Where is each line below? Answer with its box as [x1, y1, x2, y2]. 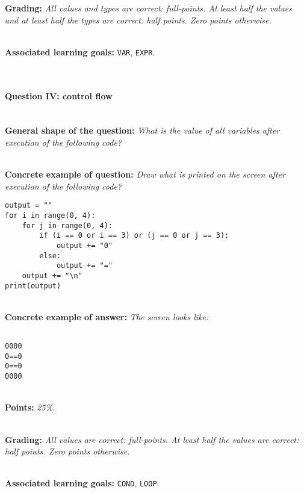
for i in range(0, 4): [5, 211, 96, 220]
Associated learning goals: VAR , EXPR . [5, 45, 155, 58]
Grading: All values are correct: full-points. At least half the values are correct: [5, 433, 299, 445]
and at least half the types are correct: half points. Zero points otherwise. [5, 13, 271, 26]
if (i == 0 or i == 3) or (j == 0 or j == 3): [39, 231, 229, 240]
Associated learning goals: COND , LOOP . [5, 477, 160, 489]
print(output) [5, 281, 61, 290]
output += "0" [56, 241, 113, 250]
